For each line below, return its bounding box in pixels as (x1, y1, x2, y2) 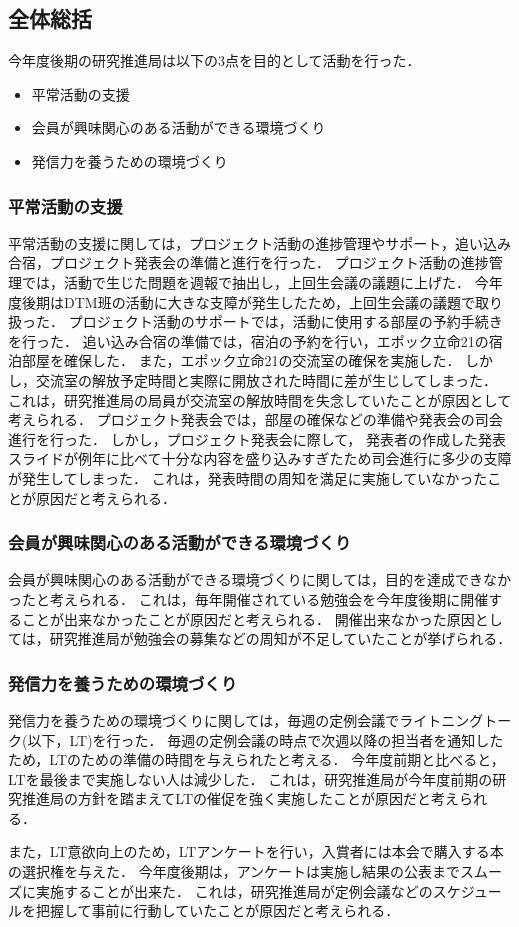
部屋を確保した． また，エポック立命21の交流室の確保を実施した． (21, 350, 461, 371)
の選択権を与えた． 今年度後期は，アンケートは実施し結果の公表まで (8, 861, 461, 882)
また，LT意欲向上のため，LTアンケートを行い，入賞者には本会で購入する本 (8, 841, 504, 862)
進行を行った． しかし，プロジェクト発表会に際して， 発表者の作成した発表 (8, 428, 506, 449)
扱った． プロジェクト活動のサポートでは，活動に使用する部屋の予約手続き (8, 311, 503, 332)
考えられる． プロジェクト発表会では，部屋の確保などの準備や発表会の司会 (8, 409, 503, 430)
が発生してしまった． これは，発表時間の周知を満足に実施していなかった (8, 467, 488, 488)
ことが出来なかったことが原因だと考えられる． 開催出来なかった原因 (21, 608, 475, 629)
